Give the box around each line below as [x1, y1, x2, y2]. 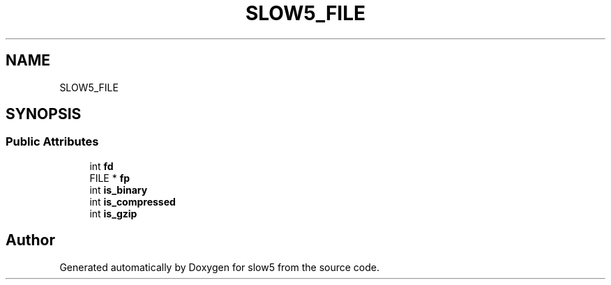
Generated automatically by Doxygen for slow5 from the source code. [59, 261, 380, 273]
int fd [89, 160, 114, 172]
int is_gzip [89, 207, 137, 219]
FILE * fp [89, 171, 130, 184]
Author [6, 231, 55, 249]
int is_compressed [89, 195, 176, 208]
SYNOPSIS [6, 105, 82, 123]
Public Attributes [6, 134, 99, 149]
